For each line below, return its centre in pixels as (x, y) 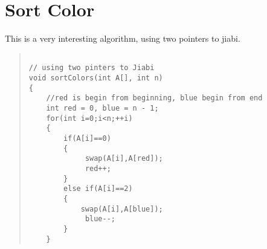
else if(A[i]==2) (98, 189)
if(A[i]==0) (87, 138)
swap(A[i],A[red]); (124, 159)
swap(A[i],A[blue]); (122, 209)
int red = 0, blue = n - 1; (102, 108)
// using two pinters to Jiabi (92, 68)
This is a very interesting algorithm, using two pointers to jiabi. (123, 38)
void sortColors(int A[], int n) (96, 78)
